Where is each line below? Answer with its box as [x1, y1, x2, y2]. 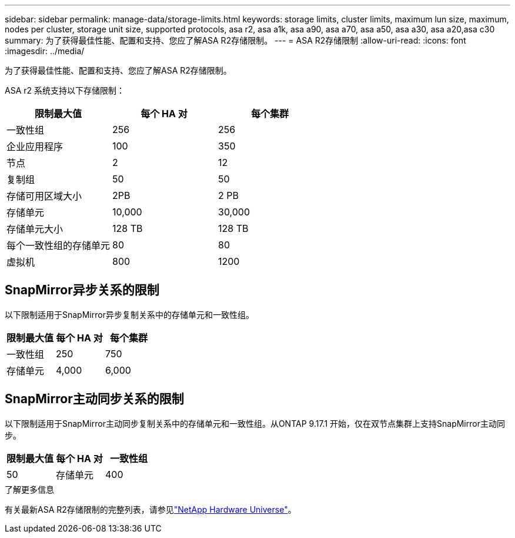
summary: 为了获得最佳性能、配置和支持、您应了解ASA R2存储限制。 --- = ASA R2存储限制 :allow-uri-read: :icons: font [5, 35, 466, 45]
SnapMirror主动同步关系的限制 [5, 391, 184, 407]
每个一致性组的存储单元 [6, 240, 111, 251]
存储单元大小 [6, 223, 63, 235]
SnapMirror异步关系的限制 [5, 283, 159, 298]
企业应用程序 [6, 141, 63, 152]
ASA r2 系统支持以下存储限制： [5, 85, 125, 95]
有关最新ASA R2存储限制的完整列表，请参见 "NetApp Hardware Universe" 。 [5, 504, 296, 514]
